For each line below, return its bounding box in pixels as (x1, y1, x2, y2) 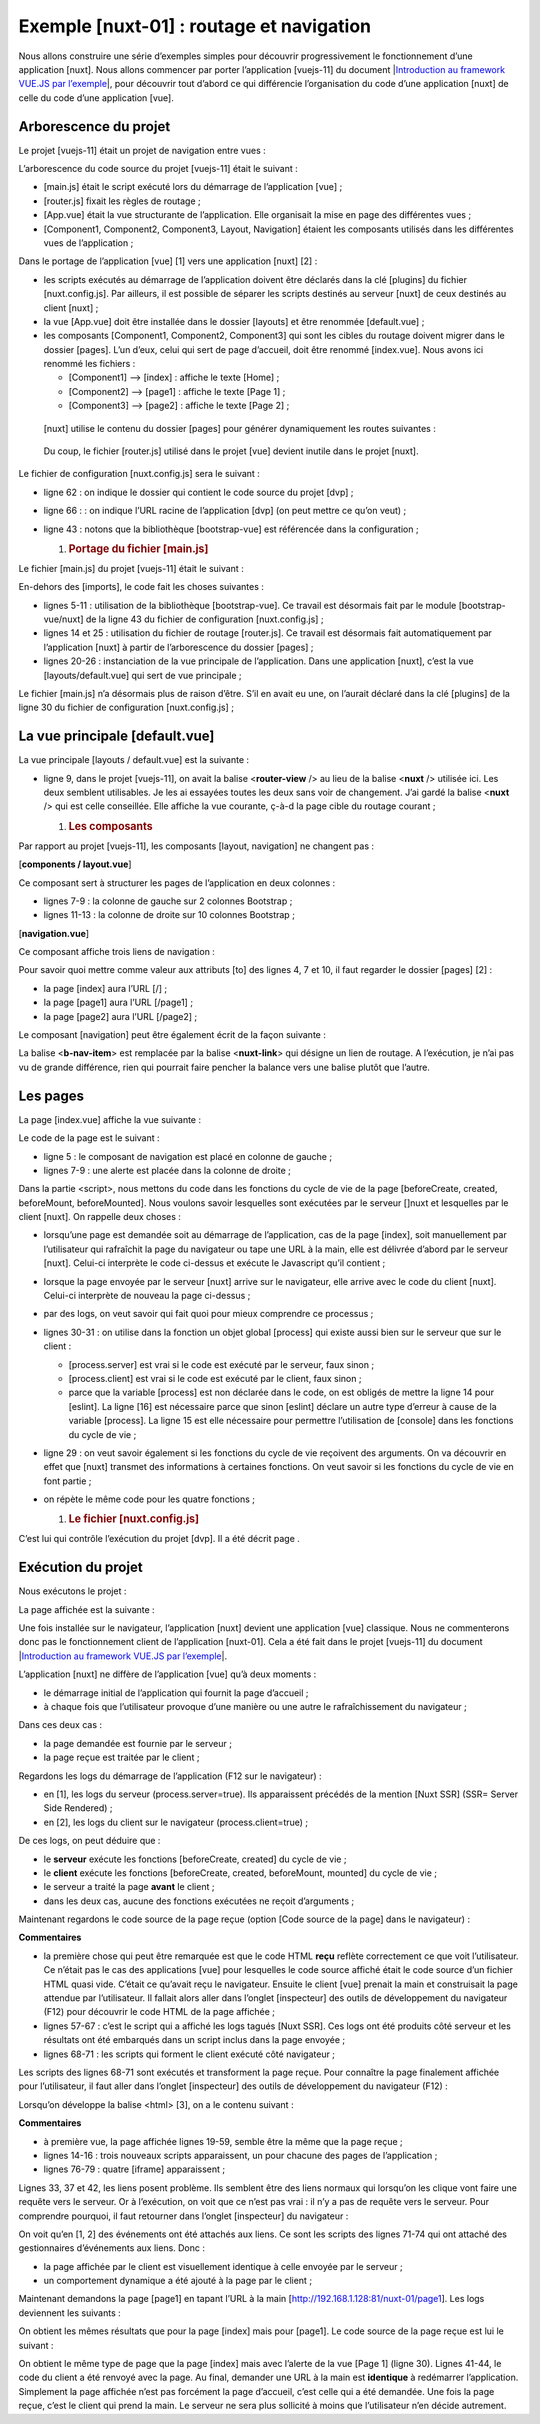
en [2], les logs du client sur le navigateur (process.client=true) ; (43, 1816, 309, 1828)
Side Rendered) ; (43, 1802, 114, 1814)
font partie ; (43, 1475, 92, 1487)
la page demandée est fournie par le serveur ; (43, 1737, 232, 1749)
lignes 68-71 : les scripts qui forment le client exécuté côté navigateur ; (43, 2048, 335, 2060)
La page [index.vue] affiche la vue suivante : (18, 1113, 202, 1125)
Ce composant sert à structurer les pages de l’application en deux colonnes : (18, 876, 336, 889)
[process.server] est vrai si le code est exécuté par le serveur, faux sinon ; (68, 1358, 375, 1370)
